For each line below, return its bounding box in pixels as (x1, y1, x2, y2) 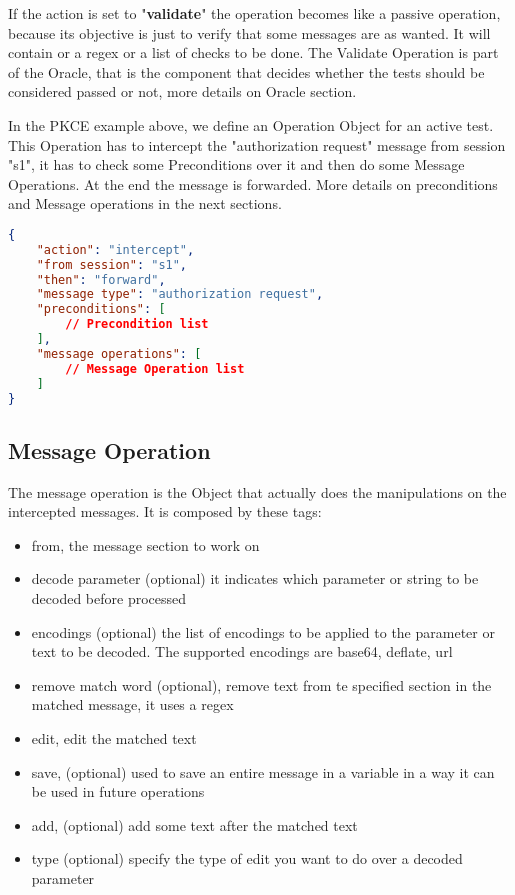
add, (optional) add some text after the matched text (31, 814, 358, 835)
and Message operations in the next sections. (8, 193, 282, 214)
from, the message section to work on (31, 534, 260, 555)
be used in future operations (31, 781, 205, 802)
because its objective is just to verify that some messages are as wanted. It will (8, 22, 491, 43)
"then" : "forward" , (36, 272, 166, 287)
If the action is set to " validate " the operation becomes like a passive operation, (8, 3, 501, 23)
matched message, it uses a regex (31, 694, 234, 715)
